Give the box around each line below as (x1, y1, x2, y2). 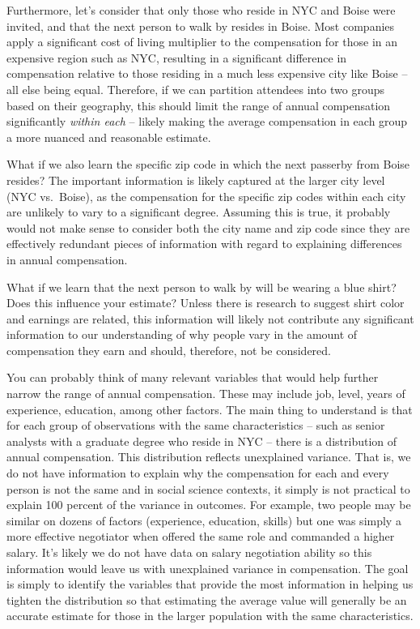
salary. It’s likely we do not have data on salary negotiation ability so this (6, 544, 372, 560)
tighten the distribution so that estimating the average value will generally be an (6, 591, 407, 608)
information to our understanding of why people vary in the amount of (6, 326, 358, 343)
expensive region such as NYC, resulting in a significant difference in (6, 49, 347, 66)
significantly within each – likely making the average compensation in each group (6, 113, 408, 130)
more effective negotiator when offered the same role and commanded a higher (6, 528, 395, 545)
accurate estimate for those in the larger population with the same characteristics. (6, 607, 414, 624)
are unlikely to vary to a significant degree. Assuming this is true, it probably (6, 203, 391, 220)
